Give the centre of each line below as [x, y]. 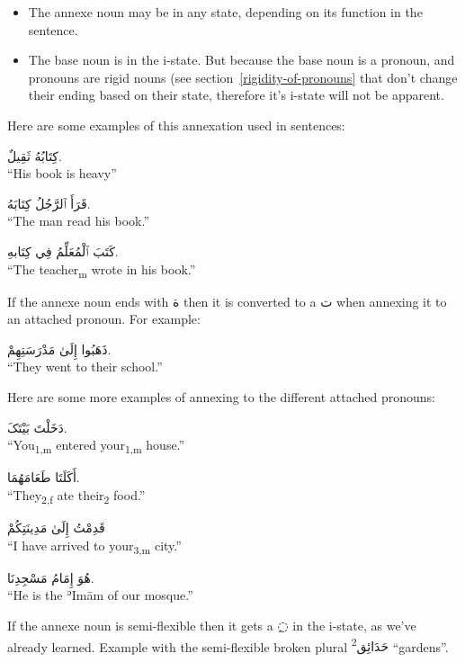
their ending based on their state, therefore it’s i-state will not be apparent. [236, 95]
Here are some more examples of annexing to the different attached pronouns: [221, 397]
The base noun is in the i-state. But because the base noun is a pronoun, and [241, 60]
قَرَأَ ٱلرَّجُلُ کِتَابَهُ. [49, 203]
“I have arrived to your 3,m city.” [94, 546]
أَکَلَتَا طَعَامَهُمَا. [44, 477]
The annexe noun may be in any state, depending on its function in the [225, 12]
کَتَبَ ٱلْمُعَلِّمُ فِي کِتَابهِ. [63, 250]
